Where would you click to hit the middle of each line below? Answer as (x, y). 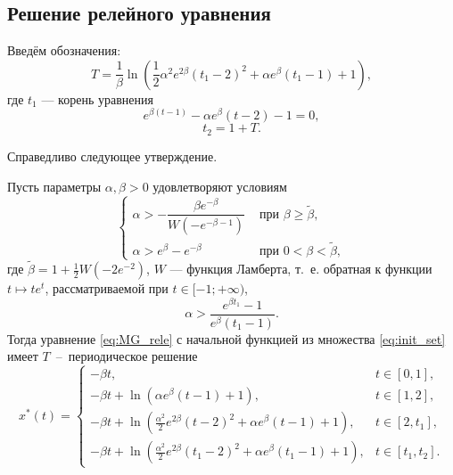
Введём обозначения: (64, 50)
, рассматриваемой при (107, 288)
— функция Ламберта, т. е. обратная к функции (301, 269)
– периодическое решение (127, 356)
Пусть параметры (54, 186)
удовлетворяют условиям (220, 186)
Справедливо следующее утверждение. (112, 156)
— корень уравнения (97, 98)
